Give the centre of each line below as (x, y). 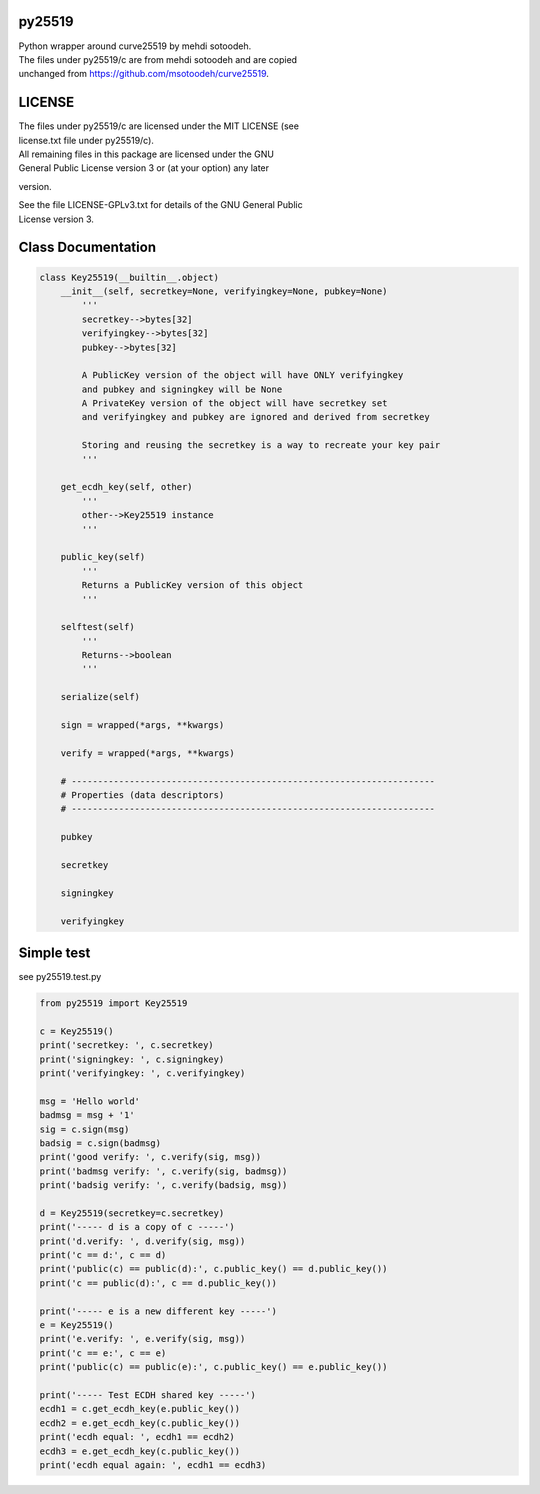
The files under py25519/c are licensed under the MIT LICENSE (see (159, 126)
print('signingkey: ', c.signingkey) (132, 1059)
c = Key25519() (76, 1031)
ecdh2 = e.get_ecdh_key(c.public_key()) (139, 1423)
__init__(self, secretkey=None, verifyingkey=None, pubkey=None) (224, 291)
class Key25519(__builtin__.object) (129, 277)
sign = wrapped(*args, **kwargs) (142, 725)
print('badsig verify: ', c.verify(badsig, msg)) (163, 1185)
